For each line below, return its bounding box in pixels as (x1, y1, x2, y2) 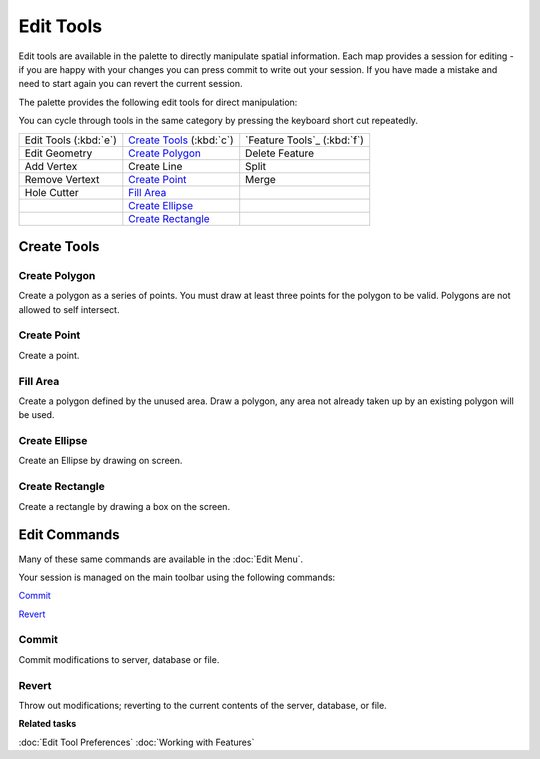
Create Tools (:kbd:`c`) (128, 133, 234, 147)
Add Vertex (24, 159, 78, 173)
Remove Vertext (24, 172, 100, 186)
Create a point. (18, 349, 80, 361)
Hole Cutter (24, 185, 79, 199)
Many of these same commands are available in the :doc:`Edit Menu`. (18, 553, 304, 565)
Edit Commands (18, 526, 120, 544)
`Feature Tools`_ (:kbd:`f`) (245, 133, 365, 147)
